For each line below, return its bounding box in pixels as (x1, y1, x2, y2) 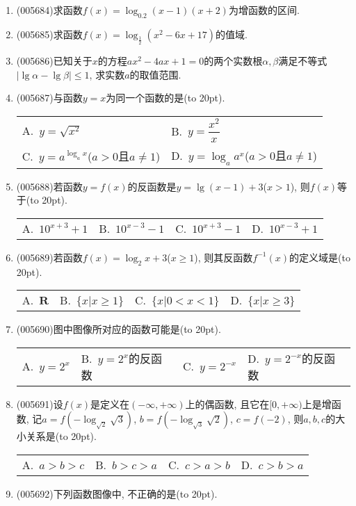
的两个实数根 (204, 53, 263, 67)
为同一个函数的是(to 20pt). (106, 90, 225, 105)
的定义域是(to (289, 250, 350, 264)
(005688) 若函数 (16, 179, 83, 193)
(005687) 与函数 (16, 90, 83, 105)
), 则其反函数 (194, 250, 253, 264)
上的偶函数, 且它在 (185, 396, 270, 411)
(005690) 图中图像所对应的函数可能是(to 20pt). (16, 322, 221, 336)
